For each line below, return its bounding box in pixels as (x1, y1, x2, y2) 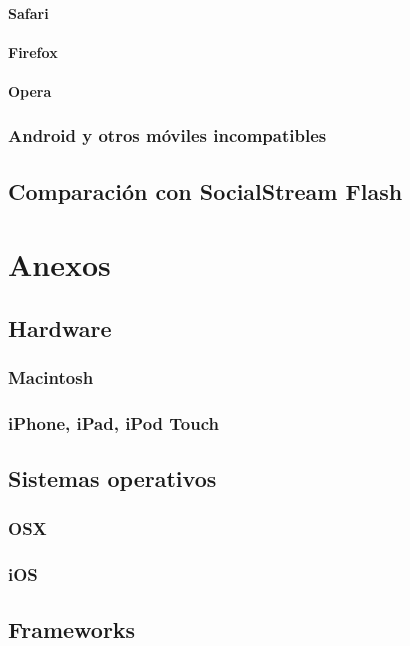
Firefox (8, 41, 58, 62)
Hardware (8, 312, 112, 343)
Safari (8, 2, 49, 23)
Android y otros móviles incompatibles (8, 123, 327, 148)
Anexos (8, 244, 111, 285)
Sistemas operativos (8, 463, 217, 494)
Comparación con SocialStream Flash (8, 175, 403, 206)
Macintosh (8, 365, 94, 390)
